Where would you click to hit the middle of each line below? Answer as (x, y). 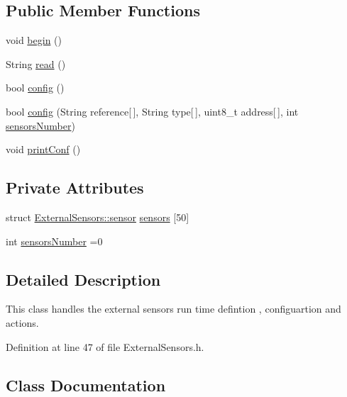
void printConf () (43, 149)
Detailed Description (83, 279)
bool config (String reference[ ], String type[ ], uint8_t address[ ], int (152, 111)
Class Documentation (86, 385)
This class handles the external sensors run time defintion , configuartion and (173, 309)
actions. (22, 322)
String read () (36, 63)
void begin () (34, 40)
